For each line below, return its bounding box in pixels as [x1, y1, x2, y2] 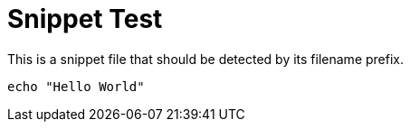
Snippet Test [7, 4, 163, 34]
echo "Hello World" [7, 78, 145, 94]
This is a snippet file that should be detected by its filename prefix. [7, 51, 404, 67]
